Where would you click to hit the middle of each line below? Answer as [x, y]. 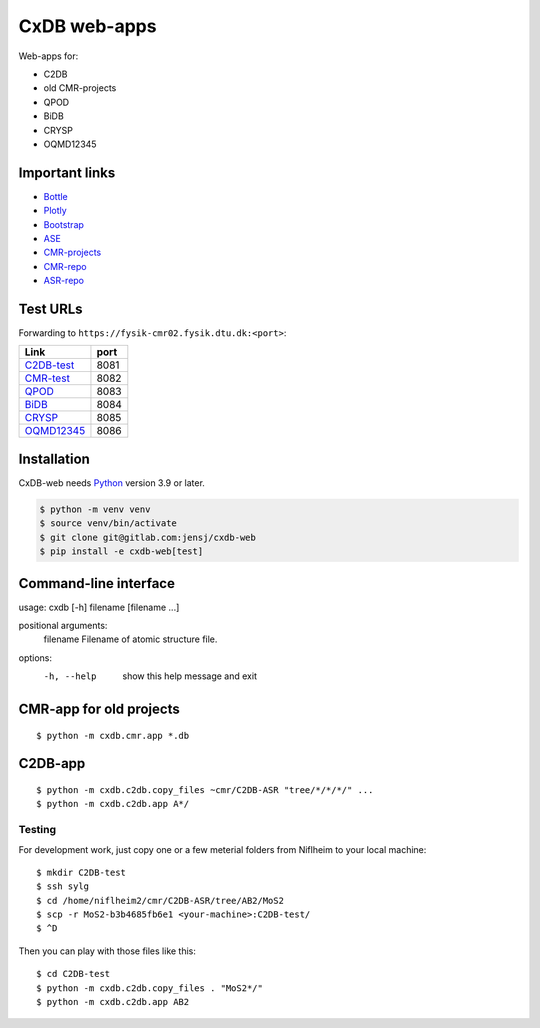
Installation [54, 458]
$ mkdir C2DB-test [81, 872]
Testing [37, 830]
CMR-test [47, 378]
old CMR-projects [80, 88]
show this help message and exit [189, 676]
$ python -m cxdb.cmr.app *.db [113, 735]
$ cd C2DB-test [73, 974]
